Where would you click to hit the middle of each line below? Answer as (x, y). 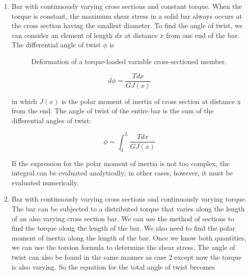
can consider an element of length (62, 35)
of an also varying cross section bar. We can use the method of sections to (123, 218)
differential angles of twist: (51, 120)
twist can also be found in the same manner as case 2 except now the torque (126, 257)
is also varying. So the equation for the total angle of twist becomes (113, 266)
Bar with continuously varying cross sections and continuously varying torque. (129, 199)
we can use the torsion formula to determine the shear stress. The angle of (123, 247)
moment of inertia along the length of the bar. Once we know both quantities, (129, 237)
